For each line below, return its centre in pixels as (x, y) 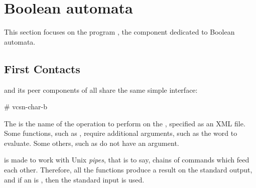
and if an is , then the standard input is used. (74, 179)
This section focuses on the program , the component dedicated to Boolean (119, 32)
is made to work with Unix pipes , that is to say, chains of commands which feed (127, 160)
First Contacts (42, 68)
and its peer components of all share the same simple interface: (101, 89)
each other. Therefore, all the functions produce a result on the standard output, (128, 170)
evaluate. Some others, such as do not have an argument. (92, 143)
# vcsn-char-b (26, 107)
